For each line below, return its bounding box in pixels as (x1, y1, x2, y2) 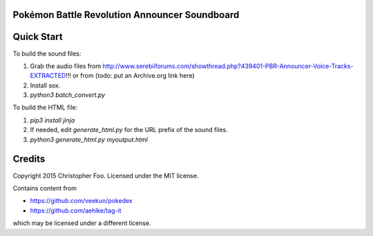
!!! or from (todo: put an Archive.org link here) (66, 72, 195, 80)
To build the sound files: (12, 49, 82, 58)
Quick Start (12, 31, 63, 43)
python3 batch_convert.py (30, 91, 106, 99)
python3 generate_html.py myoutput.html (30, 135, 149, 144)
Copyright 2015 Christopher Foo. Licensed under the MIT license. (12, 171, 199, 180)
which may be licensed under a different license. (12, 219, 151, 227)
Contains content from (12, 184, 77, 192)
